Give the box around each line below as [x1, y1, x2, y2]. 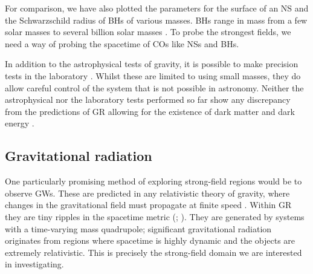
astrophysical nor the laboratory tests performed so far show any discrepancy [5, 93, 291, 106]
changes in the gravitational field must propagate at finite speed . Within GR [5, 198, 292, 211]
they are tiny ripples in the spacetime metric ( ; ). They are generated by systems [5, 210, 305, 223]
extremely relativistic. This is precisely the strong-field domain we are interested [5, 246, 302, 258]
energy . [5, 117, 34, 129]
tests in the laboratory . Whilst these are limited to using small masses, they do [5, 69, 301, 82]
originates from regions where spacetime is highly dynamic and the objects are [5, 234, 295, 247]
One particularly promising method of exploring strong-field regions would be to [5, 175, 302, 188]
